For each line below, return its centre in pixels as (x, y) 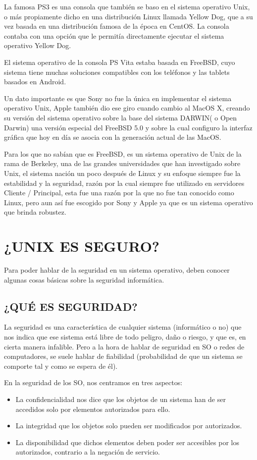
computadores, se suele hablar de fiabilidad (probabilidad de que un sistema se (123, 356)
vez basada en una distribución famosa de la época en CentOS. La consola (117, 26)
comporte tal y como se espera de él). (61, 366)
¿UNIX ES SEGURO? (82, 246)
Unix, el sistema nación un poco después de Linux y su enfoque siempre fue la (122, 173)
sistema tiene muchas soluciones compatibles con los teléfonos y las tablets (117, 72)
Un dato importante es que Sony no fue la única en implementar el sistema (118, 98)
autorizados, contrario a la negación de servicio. (88, 452)
